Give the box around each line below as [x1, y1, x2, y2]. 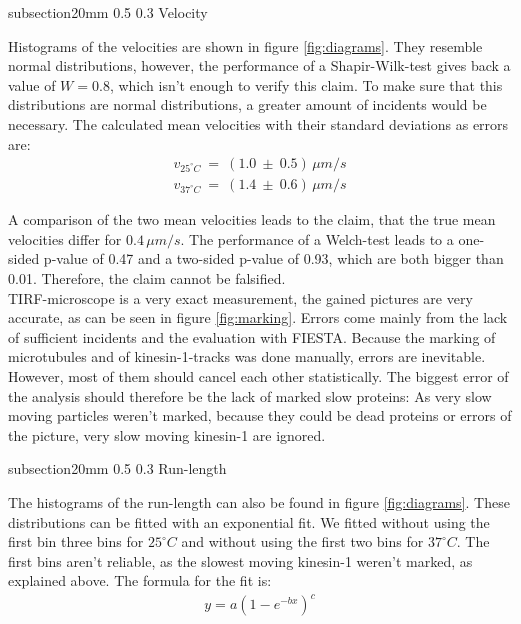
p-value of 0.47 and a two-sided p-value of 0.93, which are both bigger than [43, 248, 504, 269]
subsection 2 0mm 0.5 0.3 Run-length [8, 458, 227, 479]
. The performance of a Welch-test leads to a [180, 228, 454, 249]
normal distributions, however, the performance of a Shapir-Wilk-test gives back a [8, 55, 511, 76]
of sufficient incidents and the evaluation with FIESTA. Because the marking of [8, 326, 496, 347]
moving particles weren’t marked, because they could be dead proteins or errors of [8, 405, 512, 426]
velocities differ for [8, 228, 122, 249]
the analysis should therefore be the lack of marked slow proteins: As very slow [8, 385, 492, 406]
